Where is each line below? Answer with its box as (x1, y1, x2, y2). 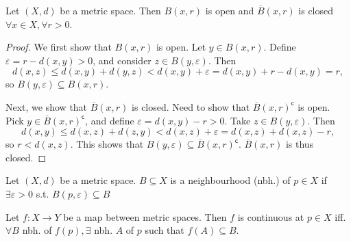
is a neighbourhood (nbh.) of (170, 173, 291, 187)
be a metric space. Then (60, 3, 161, 17)
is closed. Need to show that (132, 99, 250, 113)
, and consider (93, 53, 152, 67)
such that (145, 223, 184, 237)
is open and (205, 3, 254, 17)
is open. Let (156, 40, 206, 54)
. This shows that (70, 137, 144, 151)
